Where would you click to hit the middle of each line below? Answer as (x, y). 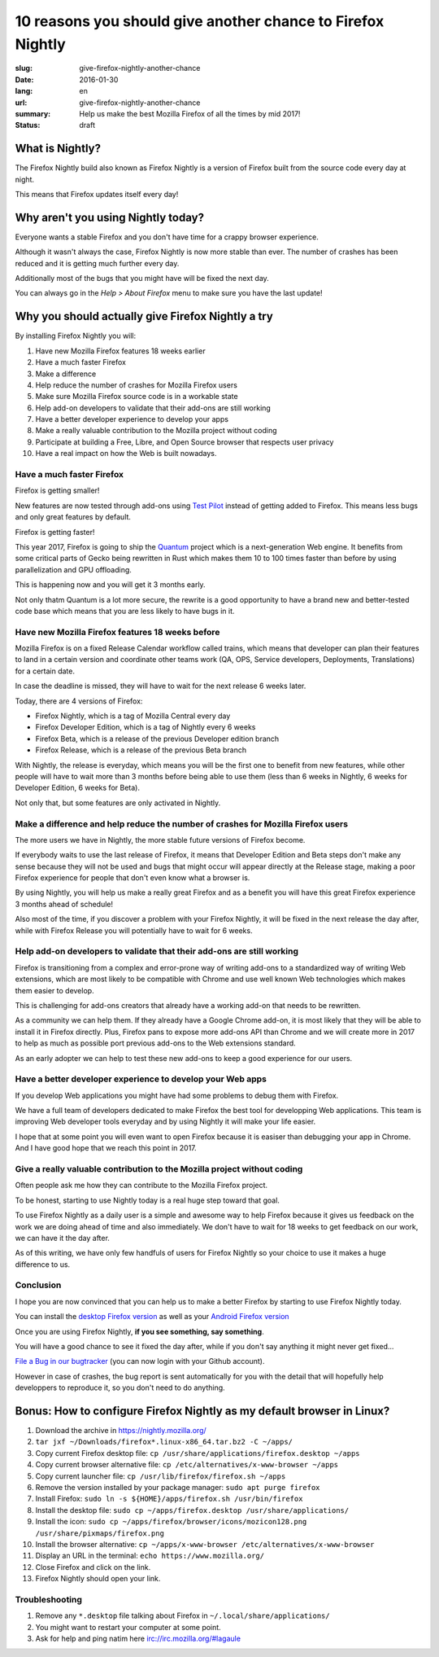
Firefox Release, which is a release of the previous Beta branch (141, 750)
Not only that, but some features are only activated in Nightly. (118, 803)
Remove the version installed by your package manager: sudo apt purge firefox (178, 1488)
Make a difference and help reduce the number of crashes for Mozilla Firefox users (182, 824)
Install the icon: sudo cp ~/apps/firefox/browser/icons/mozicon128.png (171, 1522)
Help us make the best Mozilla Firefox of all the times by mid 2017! (190, 113)
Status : (28, 125)
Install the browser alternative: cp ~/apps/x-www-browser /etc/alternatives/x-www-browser (205, 1544)
